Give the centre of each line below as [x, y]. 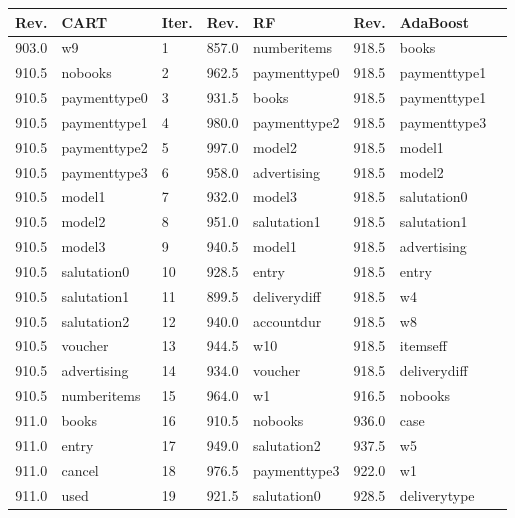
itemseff [423, 345]
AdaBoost [434, 21]
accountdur [287, 320]
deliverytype [437, 494]
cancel [80, 469]
